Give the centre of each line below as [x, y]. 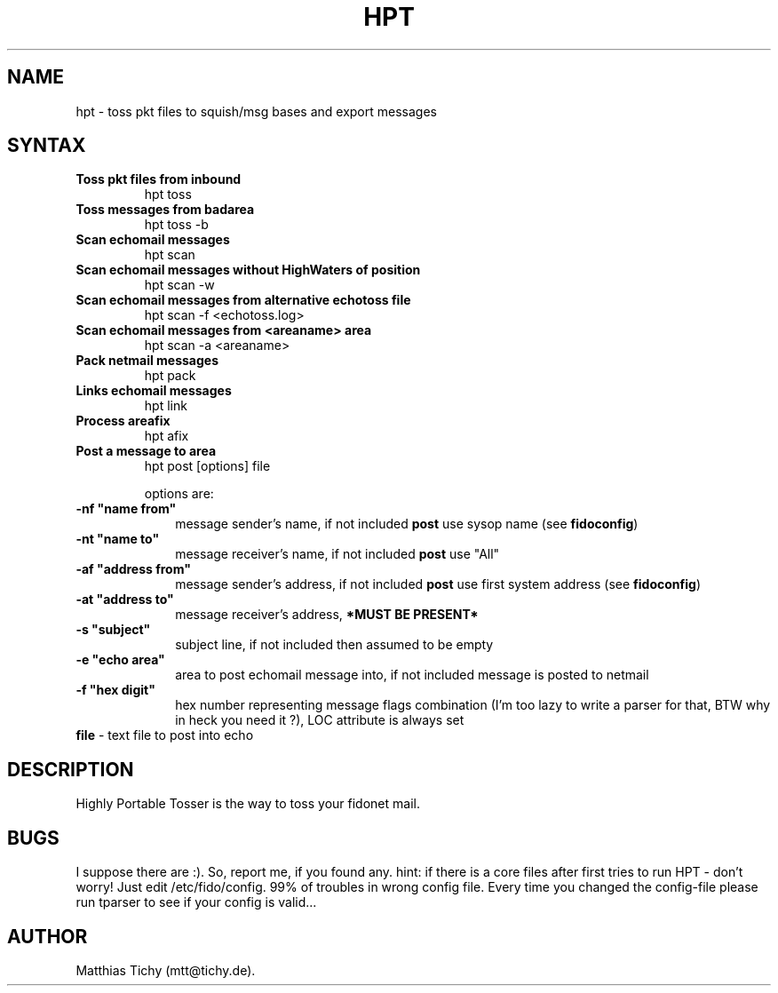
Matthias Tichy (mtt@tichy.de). [166, 970]
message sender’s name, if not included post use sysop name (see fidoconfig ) [407, 524]
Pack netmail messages [147, 361]
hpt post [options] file [207, 466]
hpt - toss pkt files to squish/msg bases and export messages [256, 111]
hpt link [166, 406]
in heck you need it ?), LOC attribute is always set [320, 720]
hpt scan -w [179, 285]
